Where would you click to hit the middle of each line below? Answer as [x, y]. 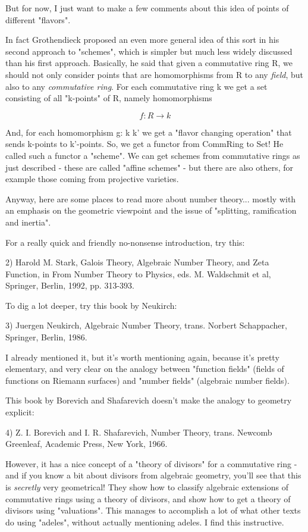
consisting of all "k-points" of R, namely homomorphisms [109, 98]
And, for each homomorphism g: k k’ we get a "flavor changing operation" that [149, 132]
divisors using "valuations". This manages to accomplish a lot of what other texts [153, 510]
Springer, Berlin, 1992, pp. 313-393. [70, 285]
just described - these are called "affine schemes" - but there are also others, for [150, 167]
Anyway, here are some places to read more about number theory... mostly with [151, 198]
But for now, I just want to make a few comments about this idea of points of [147, 8]
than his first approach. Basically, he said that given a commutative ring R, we [149, 63]
